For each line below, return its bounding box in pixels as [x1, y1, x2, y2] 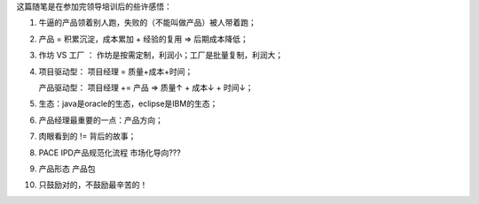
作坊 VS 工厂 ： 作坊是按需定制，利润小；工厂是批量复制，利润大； [38, 49, 284, 61]
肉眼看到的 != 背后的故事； [38, 131, 137, 141]
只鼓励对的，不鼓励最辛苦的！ [38, 179, 148, 190]
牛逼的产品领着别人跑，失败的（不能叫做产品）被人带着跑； [38, 18, 256, 28]
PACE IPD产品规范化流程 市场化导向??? [38, 147, 181, 158]
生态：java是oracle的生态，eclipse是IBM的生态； [38, 98, 218, 110]
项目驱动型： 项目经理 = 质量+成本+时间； [38, 66, 193, 77]
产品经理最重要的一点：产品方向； [38, 115, 163, 125]
